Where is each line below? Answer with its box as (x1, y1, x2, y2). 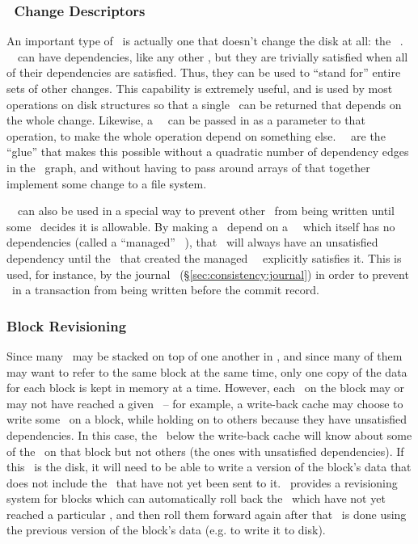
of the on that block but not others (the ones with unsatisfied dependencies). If (6, 442, 404, 459)
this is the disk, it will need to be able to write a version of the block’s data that (6, 458, 412, 475)
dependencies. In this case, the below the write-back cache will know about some (6, 426, 412, 443)
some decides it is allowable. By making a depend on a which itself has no (6, 217, 395, 234)
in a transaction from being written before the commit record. (11, 281, 319, 298)
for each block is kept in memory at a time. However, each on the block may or (6, 379, 405, 396)
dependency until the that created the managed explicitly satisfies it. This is (6, 249, 402, 266)
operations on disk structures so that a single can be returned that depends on (6, 95, 402, 112)
